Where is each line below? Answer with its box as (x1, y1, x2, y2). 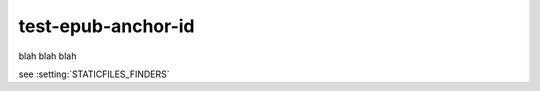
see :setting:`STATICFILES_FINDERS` (18, 68, 170, 80)
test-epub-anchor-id (18, 15, 195, 37)
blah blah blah (18, 50, 77, 62)
